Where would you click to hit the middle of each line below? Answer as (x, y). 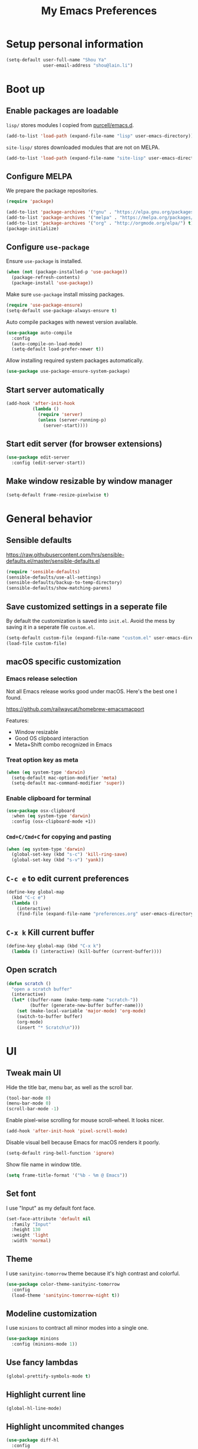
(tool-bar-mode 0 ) (29, 1098)
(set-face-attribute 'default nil (49, 1219)
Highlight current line (46, 1395)
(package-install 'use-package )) (52, 283)
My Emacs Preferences (99, 11)
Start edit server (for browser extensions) (84, 444)
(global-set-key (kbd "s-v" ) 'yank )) (58, 860)
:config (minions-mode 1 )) (44, 1344)
